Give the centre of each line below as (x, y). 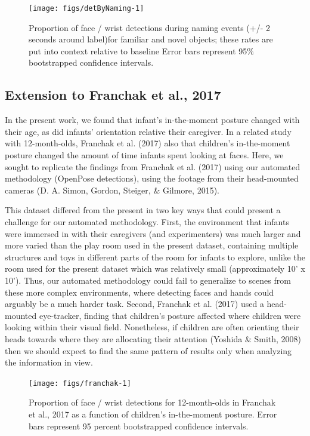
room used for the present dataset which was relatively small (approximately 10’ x (155, 268)
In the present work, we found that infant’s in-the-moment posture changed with (152, 120)
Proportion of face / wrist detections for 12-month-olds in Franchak (152, 402)
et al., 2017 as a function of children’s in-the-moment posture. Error (153, 414)
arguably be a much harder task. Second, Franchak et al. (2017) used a (134, 304)
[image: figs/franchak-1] (80, 383)
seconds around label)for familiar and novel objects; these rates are (151, 39)
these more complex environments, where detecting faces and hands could (139, 292)
